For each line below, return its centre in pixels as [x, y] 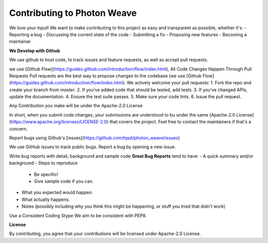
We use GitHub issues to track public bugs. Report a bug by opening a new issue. [93, 147]
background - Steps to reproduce [43, 163]
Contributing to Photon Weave [73, 13]
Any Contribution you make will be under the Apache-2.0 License [76, 106]
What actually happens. [46, 199]
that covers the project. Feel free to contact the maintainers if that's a [180, 122]
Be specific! [46, 174]
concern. [18, 128]
